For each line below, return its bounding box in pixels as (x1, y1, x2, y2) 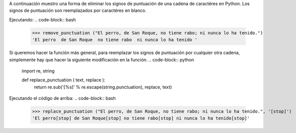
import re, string (21, 67, 55, 74)
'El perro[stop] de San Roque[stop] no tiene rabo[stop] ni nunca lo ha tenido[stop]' (32, 116, 250, 121)
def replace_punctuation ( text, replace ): (21, 77, 105, 83)
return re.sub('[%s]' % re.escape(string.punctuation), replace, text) (34, 84, 172, 90)
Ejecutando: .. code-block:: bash (9, 16, 76, 22)
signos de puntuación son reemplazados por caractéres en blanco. (9, 7, 147, 13)
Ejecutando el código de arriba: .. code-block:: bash (9, 95, 116, 101)
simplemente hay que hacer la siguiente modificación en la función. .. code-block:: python (9, 57, 194, 63)
